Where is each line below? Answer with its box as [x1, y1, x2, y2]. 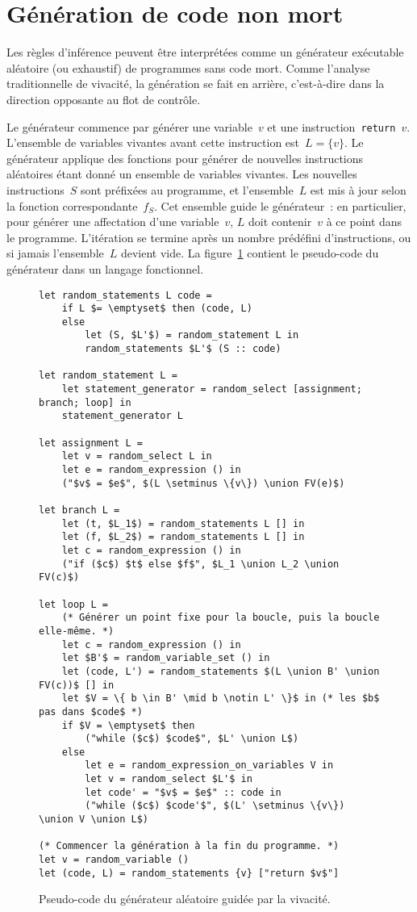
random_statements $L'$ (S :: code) [85, 343, 281, 355]
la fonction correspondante [6, 197, 138, 214]
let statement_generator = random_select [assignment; [61, 383, 362, 395]
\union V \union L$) [39, 814, 149, 826]
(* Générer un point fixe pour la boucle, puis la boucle [61, 612, 380, 624]
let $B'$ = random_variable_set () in [61, 652, 270, 664]
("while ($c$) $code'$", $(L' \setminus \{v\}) [85, 800, 345, 812]
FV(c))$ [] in [39, 679, 115, 691]
